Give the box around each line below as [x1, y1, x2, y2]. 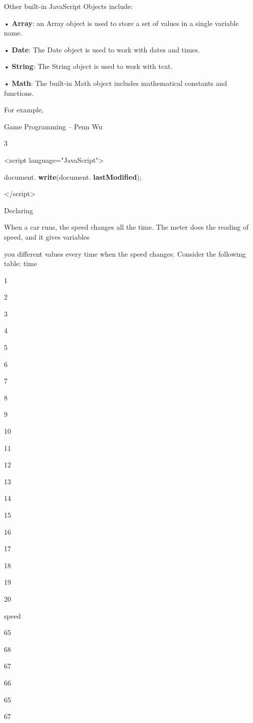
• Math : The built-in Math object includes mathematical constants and [4, 77, 227, 88]
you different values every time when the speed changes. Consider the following [4, 248, 246, 259]
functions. [4, 87, 34, 98]
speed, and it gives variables [4, 231, 90, 242]
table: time [4, 258, 37, 269]
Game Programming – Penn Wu [4, 121, 102, 131]
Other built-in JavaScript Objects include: [4, 1, 133, 11]
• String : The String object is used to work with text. [4, 61, 173, 71]
